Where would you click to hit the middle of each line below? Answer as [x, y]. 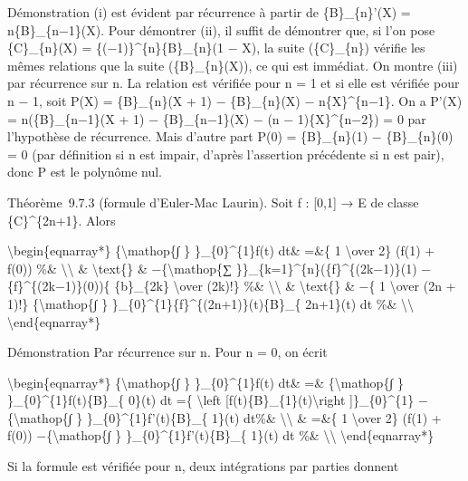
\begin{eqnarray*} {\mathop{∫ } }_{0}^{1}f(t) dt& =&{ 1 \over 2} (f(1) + [221, 250]
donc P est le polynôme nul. [85, 172]
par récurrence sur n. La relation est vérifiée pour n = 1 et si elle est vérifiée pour [234, 83]
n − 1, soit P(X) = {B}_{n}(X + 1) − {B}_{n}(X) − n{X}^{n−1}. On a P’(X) [235, 100]
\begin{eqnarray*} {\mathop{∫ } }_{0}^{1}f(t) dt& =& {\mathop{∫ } [205, 382]
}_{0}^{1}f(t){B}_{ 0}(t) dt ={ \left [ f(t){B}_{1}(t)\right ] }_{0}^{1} [211, 400]
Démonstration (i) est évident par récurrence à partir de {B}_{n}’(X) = [209, 12]
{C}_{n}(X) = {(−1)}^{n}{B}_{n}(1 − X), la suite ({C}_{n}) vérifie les [216, 48]
